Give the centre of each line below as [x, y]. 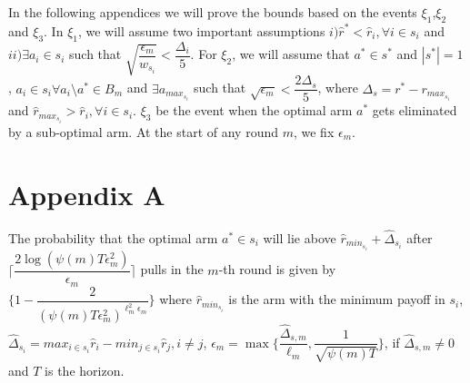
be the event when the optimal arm [254, 110]
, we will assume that [291, 54]
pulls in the [172, 269]
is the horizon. [85, 370]
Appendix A [87, 194]
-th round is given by [277, 269]
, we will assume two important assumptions [201, 30]
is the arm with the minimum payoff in [337, 299]
